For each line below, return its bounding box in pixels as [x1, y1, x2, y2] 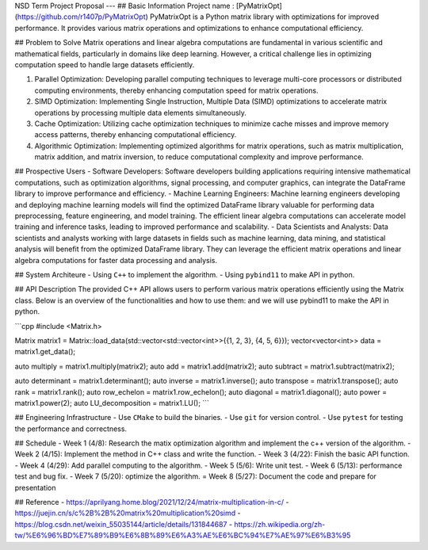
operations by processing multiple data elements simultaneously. [34, 108, 247, 117]
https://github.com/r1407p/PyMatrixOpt [17, 12, 146, 21]
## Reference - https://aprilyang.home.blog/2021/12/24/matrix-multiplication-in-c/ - [14, 498, 289, 507]
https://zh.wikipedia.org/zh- [234, 519, 326, 529]
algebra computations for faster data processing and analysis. [14, 255, 218, 265]
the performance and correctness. [14, 424, 127, 434]
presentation [14, 483, 56, 492]
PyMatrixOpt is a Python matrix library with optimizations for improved [149, 12, 380, 21]
